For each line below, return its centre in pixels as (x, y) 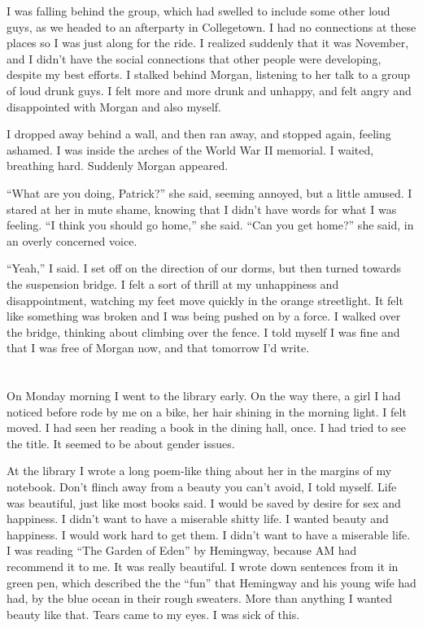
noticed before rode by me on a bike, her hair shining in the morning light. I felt (207, 411)
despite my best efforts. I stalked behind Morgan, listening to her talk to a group (208, 74)
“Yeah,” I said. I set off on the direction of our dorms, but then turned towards (204, 268)
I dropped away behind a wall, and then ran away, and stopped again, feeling (199, 134)
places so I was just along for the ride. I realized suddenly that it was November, (208, 43)
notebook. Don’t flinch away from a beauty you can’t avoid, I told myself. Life (202, 487)
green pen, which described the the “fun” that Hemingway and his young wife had (211, 582)
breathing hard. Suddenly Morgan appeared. (118, 166)
